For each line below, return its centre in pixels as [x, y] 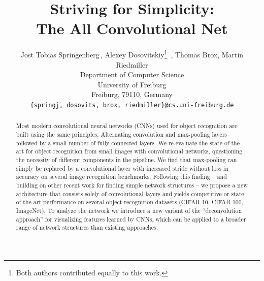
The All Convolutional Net [132, 28]
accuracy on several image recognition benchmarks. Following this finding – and [121, 177]
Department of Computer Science [132, 74]
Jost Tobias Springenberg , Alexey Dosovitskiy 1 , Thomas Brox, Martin [132, 54]
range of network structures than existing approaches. [87, 227]
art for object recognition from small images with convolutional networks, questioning [129, 151]
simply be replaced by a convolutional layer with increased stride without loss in [122, 168]
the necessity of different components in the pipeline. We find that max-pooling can [126, 160]
